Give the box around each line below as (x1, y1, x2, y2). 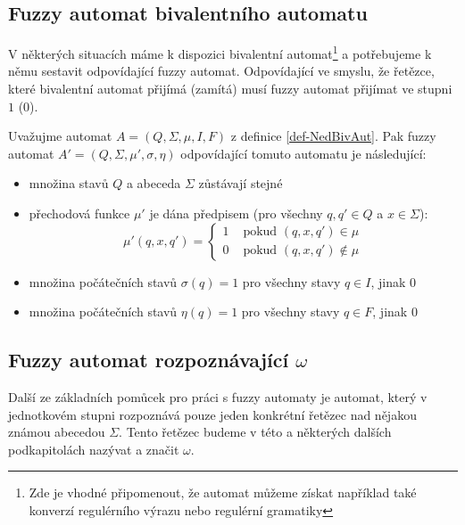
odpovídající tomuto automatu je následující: (180, 144, 427, 162)
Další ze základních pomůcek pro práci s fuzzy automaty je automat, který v (8, 388, 428, 406)
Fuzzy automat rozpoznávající (8, 346, 289, 373)
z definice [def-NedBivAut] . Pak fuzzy (230, 127, 436, 145)
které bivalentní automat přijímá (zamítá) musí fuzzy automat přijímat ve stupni (8, 79, 453, 98)
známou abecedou (8, 422, 105, 441)
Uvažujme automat (8, 127, 112, 145)
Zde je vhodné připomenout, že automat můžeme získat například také (29, 483, 417, 502)
